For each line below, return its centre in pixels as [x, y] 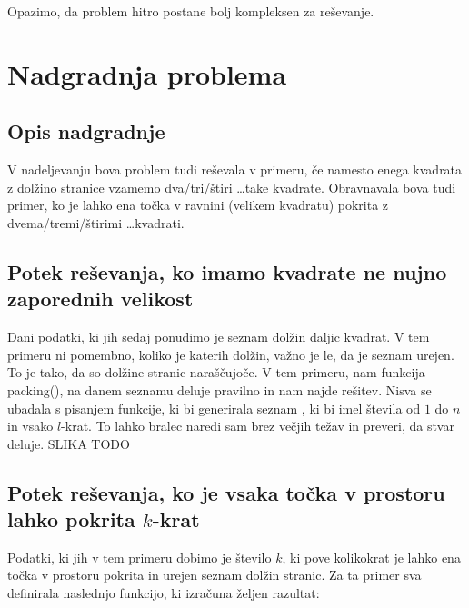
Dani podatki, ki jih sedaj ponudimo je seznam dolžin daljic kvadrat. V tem [219, 337]
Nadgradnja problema [147, 73]
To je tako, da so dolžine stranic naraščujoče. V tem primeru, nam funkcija [216, 372]
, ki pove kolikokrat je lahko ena [371, 557]
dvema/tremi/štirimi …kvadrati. [96, 222]
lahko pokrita [71, 519]
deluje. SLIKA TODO [69, 443]
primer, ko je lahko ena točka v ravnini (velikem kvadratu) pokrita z [198, 205]
